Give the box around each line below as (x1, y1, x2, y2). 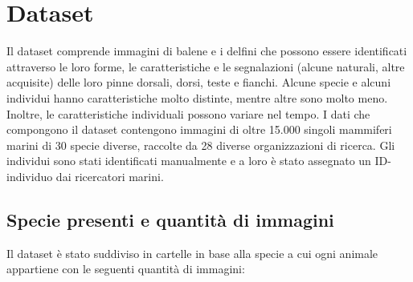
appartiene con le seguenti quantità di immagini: (6, 260, 245, 277)
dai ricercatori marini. (55, 167, 164, 184)
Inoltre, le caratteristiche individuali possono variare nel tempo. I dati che (6, 105, 370, 122)
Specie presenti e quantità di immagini (6, 207, 334, 232)
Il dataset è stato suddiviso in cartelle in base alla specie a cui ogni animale (6, 244, 378, 261)
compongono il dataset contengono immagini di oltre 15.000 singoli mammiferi (6, 121, 392, 138)
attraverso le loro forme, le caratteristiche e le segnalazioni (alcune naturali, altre (6, 58, 405, 75)
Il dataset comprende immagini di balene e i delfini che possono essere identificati (6, 42, 407, 59)
